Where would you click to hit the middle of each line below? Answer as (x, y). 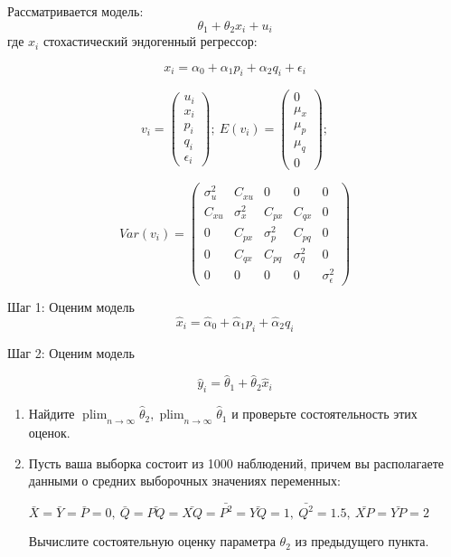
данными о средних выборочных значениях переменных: (184, 481)
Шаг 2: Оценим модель (71, 352)
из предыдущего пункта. (362, 541)
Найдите (52, 414)
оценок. (49, 432)
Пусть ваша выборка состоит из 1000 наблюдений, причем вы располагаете (236, 463)
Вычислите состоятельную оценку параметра (152, 541)
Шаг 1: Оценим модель (71, 306)
